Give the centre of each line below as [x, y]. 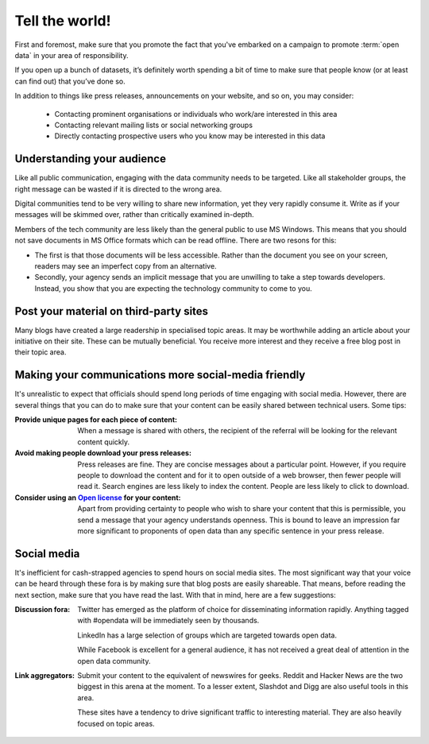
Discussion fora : [43, 610]
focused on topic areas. [116, 723]
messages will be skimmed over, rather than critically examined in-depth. [134, 215]
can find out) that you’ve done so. [70, 81]
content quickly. [104, 442]
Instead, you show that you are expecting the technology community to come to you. [174, 288]
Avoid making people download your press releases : [103, 453]
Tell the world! [63, 21]
